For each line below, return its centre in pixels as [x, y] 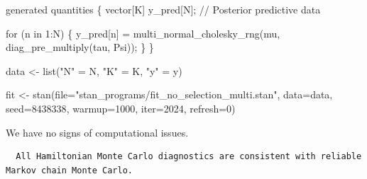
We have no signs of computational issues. [97, 132]
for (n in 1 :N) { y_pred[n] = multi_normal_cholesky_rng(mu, [143, 33]
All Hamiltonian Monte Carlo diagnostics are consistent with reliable [189, 157]
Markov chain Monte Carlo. [69, 170]
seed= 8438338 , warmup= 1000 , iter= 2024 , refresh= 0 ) [121, 108]
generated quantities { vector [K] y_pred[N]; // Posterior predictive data [163, 9]
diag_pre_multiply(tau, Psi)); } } [80, 47]
